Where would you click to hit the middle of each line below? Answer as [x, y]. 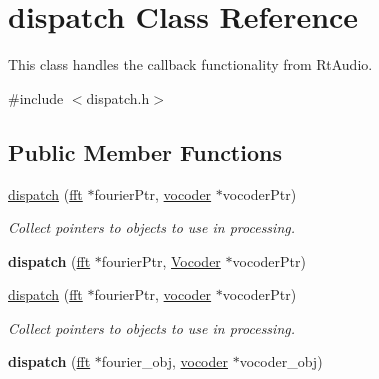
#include [36, 97]
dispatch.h [118, 97]
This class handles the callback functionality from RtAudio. [190, 64]
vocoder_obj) [281, 361]
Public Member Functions [145, 151]
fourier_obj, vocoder [165, 361]
